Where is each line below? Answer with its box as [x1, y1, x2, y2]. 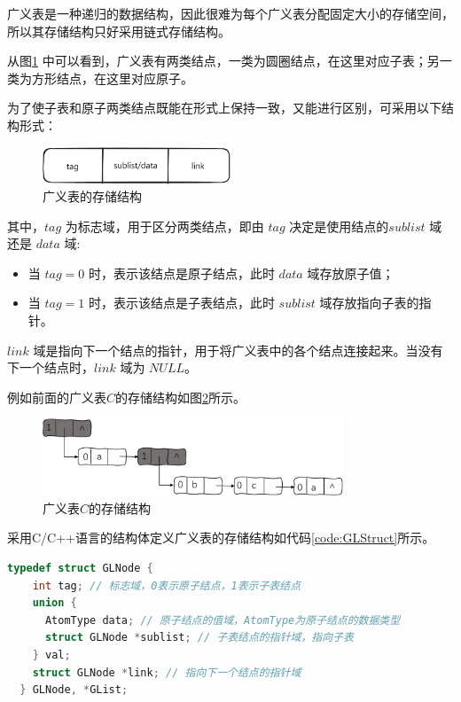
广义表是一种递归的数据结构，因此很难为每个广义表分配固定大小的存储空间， [7, 4, 454, 22]
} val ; [32, 648, 71, 661]
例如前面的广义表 [7, 387, 106, 406]
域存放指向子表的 [319, 293, 419, 312]
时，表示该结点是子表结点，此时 [88, 293, 275, 312]
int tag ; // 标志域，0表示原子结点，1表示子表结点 [32, 579, 301, 592]
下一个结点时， [7, 358, 94, 377]
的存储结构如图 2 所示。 [115, 387, 246, 406]
